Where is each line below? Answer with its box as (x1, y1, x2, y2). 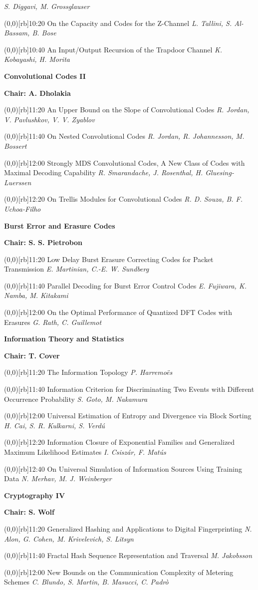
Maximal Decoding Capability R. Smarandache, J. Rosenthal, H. (4, 167, 203, 178)
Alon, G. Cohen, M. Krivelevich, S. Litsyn (4, 533, 134, 544)
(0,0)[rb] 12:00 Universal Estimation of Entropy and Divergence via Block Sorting (4, 410, 252, 421)
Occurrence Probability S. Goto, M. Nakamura (4, 393, 148, 404)
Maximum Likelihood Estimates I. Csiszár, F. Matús (4, 447, 166, 457)
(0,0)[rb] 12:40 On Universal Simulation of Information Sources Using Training (4, 463, 242, 474)
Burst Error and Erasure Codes (4, 220, 115, 231)
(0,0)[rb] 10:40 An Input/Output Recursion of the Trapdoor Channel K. (4, 44, 223, 54)
